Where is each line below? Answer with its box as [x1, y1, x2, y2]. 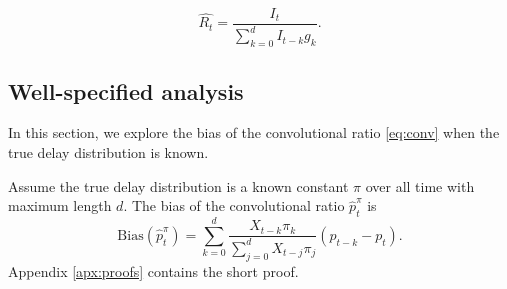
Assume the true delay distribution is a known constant [8, 175, 349, 196]
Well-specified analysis [8, 75, 244, 106]
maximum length [8, 195, 112, 216]
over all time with [365, 175, 475, 196]
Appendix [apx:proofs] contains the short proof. [8, 260, 299, 281]
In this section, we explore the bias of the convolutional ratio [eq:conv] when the [8, 122, 500, 143]
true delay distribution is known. [8, 142, 209, 162]
